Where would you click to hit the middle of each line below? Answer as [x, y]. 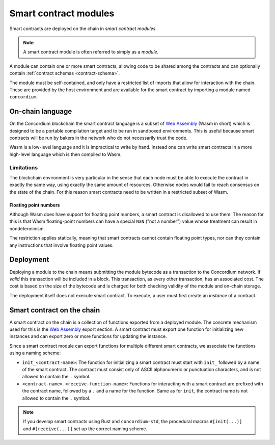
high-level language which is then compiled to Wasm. [65, 154]
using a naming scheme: [35, 353]
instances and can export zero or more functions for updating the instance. [88, 336]
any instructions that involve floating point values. [62, 245]
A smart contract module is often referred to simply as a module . [91, 52]
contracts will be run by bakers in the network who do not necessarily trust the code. [99, 138]
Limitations [24, 167]
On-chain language [41, 111]
